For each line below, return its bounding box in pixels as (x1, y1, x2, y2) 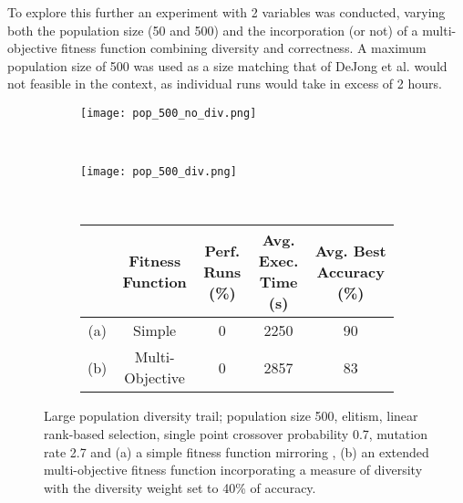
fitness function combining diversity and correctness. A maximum (61, 38, 427, 58)
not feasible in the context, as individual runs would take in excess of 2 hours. (7, 74, 442, 93)
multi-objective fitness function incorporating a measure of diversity (44, 460, 423, 479)
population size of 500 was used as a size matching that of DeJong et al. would (7, 56, 448, 75)
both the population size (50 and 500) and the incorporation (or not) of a (7, 20, 418, 39)
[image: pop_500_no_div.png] (80, 106, 257, 120)
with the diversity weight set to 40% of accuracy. (44, 477, 316, 497)
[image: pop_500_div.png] (80, 165, 237, 179)
